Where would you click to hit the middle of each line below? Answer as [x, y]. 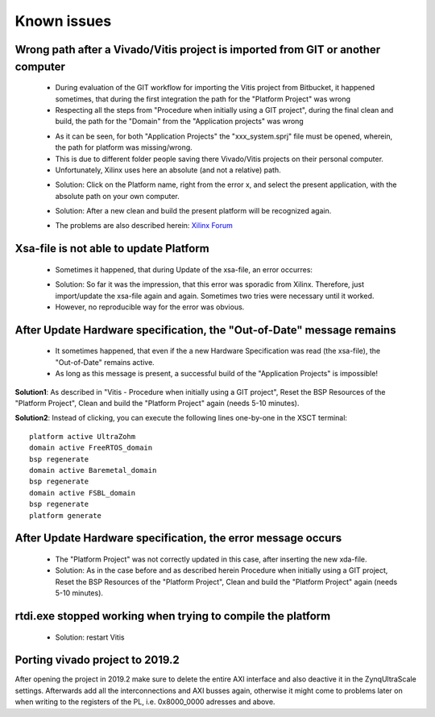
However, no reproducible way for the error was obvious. [150, 307]
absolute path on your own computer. [118, 196]
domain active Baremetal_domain [93, 470]
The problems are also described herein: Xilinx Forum [144, 226]
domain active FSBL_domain [83, 493]
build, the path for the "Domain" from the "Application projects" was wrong [179, 122]
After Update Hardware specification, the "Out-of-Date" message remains [205, 330]
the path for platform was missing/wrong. [124, 147]
